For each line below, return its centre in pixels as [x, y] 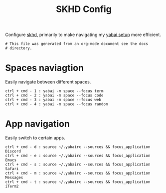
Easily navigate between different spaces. [48, 82]
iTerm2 [12, 186]
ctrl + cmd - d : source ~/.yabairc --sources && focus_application [78, 147]
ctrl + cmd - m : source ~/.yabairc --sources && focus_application [78, 173]
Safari [12, 169]
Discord [13, 151]
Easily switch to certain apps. [35, 138]
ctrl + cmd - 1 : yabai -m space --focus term [54, 91]
